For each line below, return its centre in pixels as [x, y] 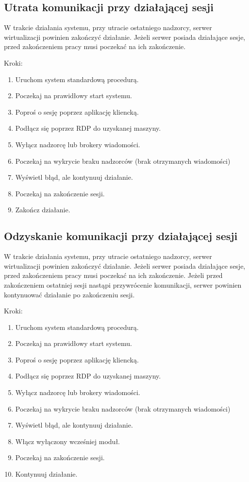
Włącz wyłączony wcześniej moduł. [68, 441]
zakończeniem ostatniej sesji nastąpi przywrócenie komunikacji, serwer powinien [123, 284]
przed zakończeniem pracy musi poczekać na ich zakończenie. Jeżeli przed [113, 275]
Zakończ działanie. [43, 210]
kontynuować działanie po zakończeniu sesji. [69, 294]
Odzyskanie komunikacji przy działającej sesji [121, 236]
